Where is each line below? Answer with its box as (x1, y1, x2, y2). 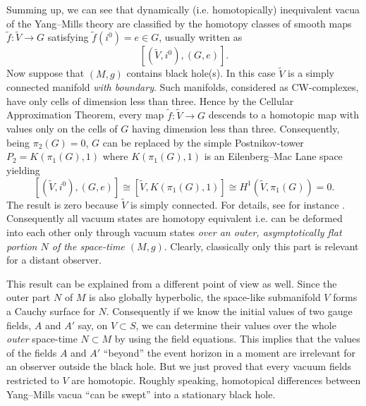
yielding (6, 163, 40, 177)
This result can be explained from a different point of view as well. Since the (6, 276, 337, 290)
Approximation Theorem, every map (6, 107, 164, 122)
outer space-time (6, 331, 78, 346)
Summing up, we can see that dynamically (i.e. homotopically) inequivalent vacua (6, 2, 360, 16)
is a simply (288, 66, 334, 80)
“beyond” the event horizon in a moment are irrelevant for (103, 345, 356, 359)
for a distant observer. (6, 252, 102, 267)
